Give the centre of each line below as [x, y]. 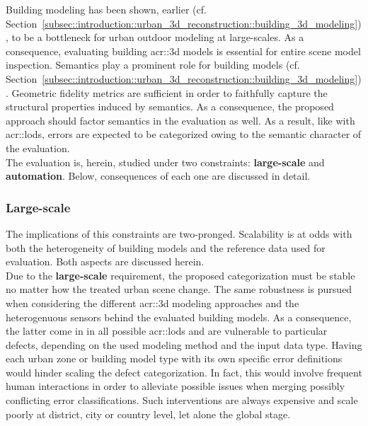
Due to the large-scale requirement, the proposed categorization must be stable [180, 275]
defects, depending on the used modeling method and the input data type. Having [184, 344]
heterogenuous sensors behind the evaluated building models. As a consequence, [179, 317]
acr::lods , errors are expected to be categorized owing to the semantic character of [184, 134]
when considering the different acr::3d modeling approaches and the [153, 303]
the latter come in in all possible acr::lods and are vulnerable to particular [167, 331]
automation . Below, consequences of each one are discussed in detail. [158, 176]
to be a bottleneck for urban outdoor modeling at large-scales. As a [158, 37]
